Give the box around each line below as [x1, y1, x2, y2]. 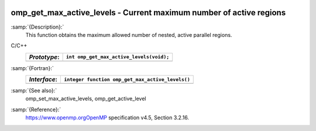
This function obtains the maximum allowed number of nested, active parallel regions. [25, 31, 232, 38]
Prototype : [29, 53, 60, 61]
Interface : [29, 75, 58, 84]
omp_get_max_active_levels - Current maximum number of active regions [11, 8, 286, 18]
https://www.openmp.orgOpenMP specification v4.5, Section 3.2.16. [25, 114, 190, 121]
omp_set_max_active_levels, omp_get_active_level [25, 95, 146, 102]
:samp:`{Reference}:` [11, 106, 61, 113]
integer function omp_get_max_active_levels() [64, 76, 190, 82]
